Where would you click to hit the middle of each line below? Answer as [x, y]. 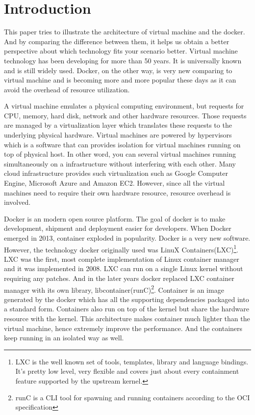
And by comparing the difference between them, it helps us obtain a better [117, 41]
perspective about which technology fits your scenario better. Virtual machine [121, 51]
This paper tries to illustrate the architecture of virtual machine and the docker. [125, 32]
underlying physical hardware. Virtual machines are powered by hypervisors [118, 135]
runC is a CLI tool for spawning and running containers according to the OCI [133, 397]
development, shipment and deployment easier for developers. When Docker [118, 228]
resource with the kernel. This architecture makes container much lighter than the [127, 318]
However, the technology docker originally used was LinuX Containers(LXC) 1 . [121, 249]
